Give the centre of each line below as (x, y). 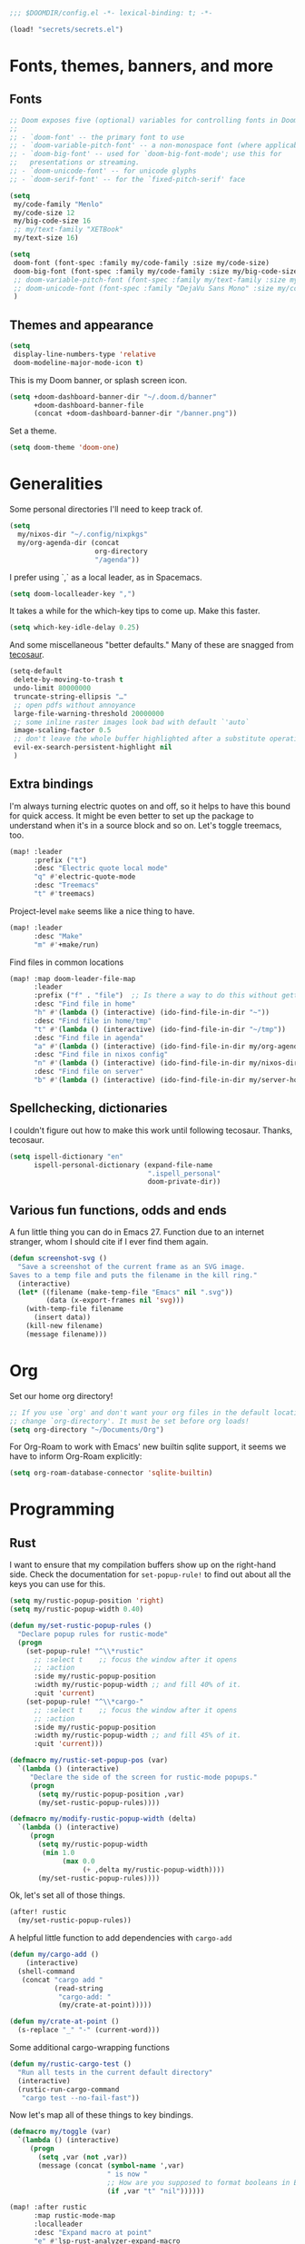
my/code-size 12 (44, 213)
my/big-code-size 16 (52, 221)
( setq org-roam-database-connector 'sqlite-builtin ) (111, 1473)
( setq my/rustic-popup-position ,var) (111, 1794)
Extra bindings (51, 784)
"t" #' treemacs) (64, 894)
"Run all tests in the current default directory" (115, 2072)
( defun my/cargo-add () (54, 1955)
